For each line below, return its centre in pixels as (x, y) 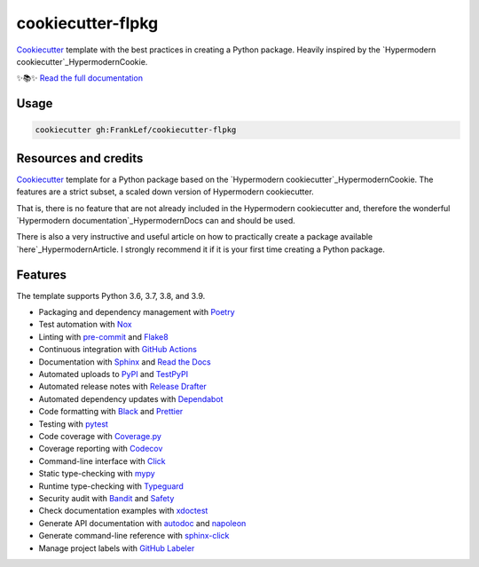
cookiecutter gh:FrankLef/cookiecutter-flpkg (136, 130)
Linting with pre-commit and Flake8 (103, 336)
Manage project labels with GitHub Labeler (117, 548)
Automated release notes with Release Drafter (123, 387)
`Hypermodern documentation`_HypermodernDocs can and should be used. (156, 220)
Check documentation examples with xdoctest (123, 511)
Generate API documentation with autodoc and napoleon (142, 523)
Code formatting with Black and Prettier (111, 412)
